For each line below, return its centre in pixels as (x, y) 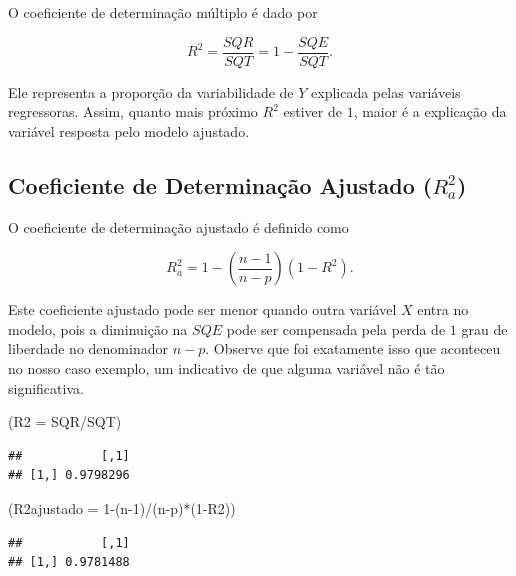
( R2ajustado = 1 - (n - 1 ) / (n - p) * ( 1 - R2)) (122, 507)
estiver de (312, 111)
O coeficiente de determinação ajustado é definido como (178, 226)
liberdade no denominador (88, 348)
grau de (484, 328)
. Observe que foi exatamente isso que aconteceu (353, 348)
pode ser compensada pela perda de (336, 328)
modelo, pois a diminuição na (98, 328)
